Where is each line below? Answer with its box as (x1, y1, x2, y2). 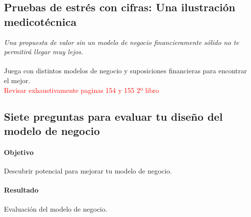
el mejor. (4, 75, 30, 85)
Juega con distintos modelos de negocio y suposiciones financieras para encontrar (4, 65, 247, 76)
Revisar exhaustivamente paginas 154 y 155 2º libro (4, 85, 159, 95)
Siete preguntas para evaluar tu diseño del (4, 108, 223, 124)
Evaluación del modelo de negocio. (4, 203, 107, 214)
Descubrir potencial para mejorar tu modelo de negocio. (4, 166, 172, 176)
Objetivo (4, 147, 34, 157)
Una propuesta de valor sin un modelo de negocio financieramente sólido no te (4, 37, 239, 47)
